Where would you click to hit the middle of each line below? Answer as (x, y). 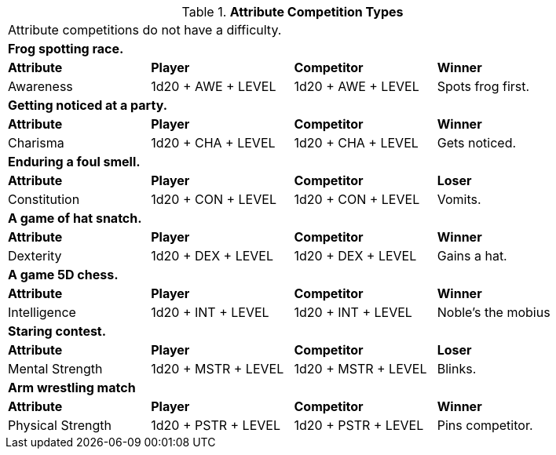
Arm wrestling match (72, 388)
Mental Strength (55, 369)
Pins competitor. (485, 425)
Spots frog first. (483, 86)
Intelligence (42, 312)
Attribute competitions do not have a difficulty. (145, 30)
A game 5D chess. (63, 275)
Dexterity (35, 256)
